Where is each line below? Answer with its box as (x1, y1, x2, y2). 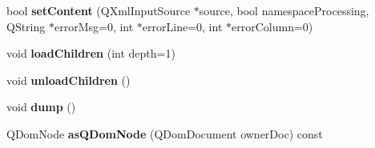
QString (6, 18, 46, 34)
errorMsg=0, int (54, 18, 134, 34)
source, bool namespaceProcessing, (199, 2, 369, 18)
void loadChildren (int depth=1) (6, 45, 175, 62)
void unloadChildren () (6, 71, 131, 88)
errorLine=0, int (142, 18, 223, 34)
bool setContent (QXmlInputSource (6, 2, 191, 18)
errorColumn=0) (232, 18, 313, 34)
